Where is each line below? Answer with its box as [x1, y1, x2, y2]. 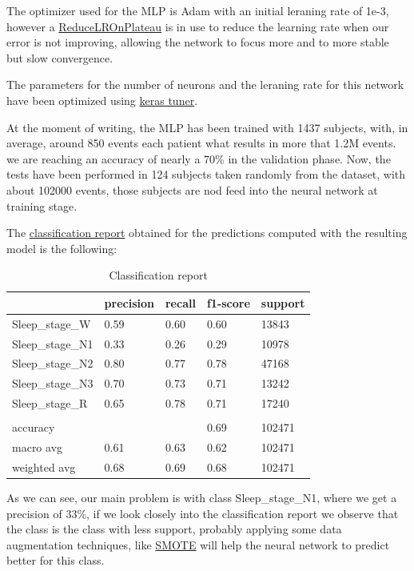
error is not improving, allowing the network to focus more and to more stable [6, 34, 389, 50]
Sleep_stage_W [12, 315, 91, 332]
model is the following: [6, 239, 117, 256]
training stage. [6, 197, 78, 214]
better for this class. [6, 552, 105, 569]
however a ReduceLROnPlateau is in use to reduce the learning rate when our [6, 18, 389, 34]
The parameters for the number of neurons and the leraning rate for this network [6, 76, 404, 93]
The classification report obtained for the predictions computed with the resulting [6, 224, 408, 241]
